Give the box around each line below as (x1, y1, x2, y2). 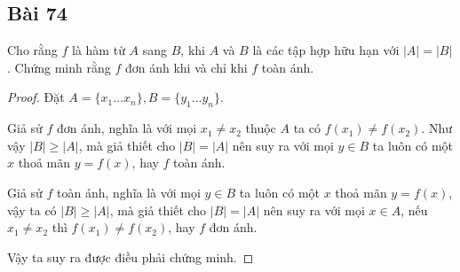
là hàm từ (72, 41, 125, 59)
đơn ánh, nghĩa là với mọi (57, 119, 197, 137)
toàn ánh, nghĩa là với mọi (57, 183, 201, 201)
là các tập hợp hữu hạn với (252, 41, 400, 59)
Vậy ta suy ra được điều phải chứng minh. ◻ (7, 247, 254, 266)
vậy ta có (7, 200, 57, 219)
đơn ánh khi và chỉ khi (124, 58, 248, 76)
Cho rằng (7, 41, 58, 59)
